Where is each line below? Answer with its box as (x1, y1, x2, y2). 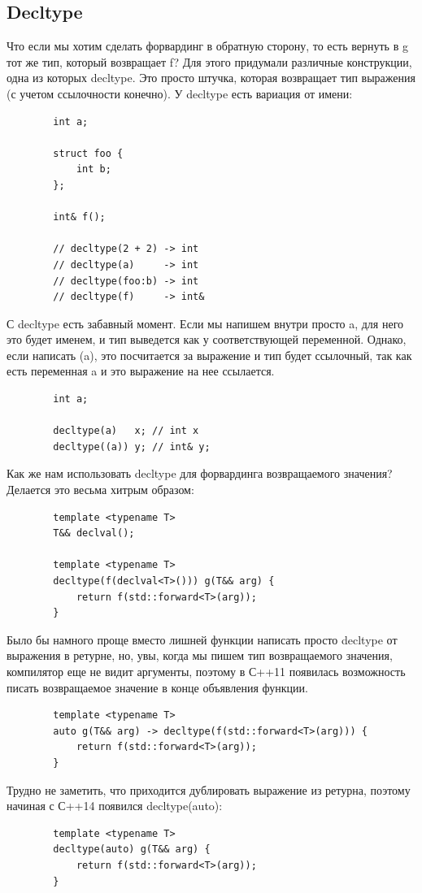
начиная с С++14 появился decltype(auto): (7, 797, 223, 814)
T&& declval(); (53, 527, 135, 540)
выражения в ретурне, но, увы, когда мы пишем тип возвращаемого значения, (7, 647, 393, 664)
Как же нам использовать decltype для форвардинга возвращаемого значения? (7, 465, 393, 482)
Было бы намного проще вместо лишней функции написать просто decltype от (7, 631, 398, 648)
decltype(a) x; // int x (53, 425, 199, 437)
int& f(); (53, 211, 106, 223)
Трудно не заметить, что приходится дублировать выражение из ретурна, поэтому (7, 781, 411, 798)
